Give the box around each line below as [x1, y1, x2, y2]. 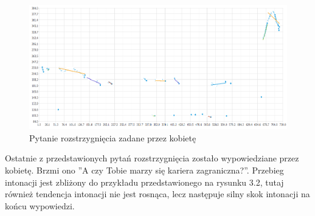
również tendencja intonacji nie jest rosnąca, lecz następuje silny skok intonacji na [5, 187, 310, 200]
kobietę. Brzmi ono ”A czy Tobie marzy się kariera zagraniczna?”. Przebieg [5, 163, 284, 176]
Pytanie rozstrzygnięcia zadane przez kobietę [29, 131, 196, 144]
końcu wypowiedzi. [5, 199, 75, 212]
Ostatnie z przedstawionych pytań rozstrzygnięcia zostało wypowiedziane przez [5, 152, 299, 164]
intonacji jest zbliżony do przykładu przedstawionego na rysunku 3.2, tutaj [5, 175, 284, 188]
